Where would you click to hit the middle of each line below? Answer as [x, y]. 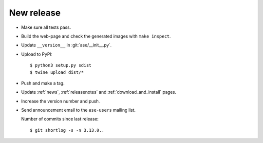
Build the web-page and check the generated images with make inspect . [96, 36]
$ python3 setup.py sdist [61, 65]
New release [35, 13]
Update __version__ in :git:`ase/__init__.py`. [66, 45]
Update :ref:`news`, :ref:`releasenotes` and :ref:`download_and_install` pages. [99, 92]
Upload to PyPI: [37, 54]
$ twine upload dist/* [57, 72]
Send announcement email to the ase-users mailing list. [78, 110]
